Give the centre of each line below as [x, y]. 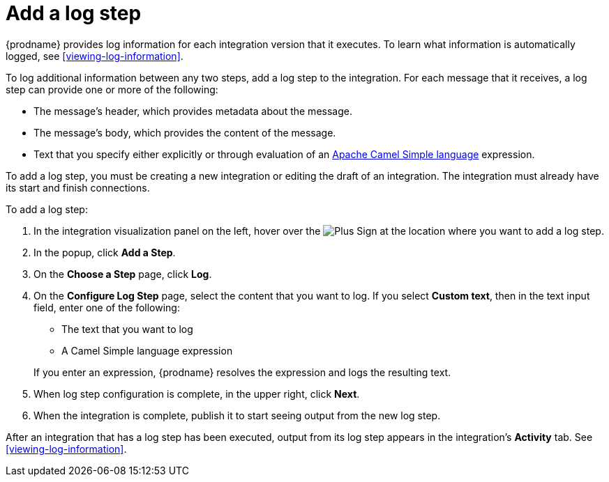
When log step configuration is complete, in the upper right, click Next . [197, 394]
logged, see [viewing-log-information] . [95, 56]
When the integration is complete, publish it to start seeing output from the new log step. [237, 415]
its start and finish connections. [78, 187]
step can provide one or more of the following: [112, 89]
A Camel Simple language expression [147, 350]
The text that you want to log [127, 329]
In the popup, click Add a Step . [105, 252]
